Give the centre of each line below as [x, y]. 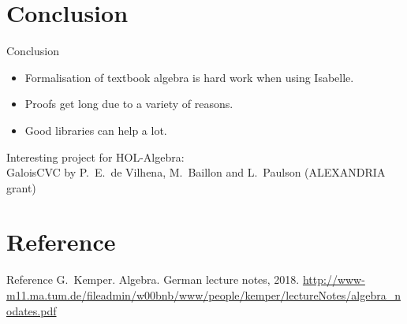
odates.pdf [32, 310]
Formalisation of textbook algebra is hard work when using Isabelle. [189, 77]
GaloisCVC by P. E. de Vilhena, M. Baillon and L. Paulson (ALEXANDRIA [196, 172]
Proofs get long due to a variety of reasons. [129, 104]
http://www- [334, 279]
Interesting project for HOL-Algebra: [95, 156]
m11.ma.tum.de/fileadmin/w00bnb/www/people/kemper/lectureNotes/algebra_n [203, 295]
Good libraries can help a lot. [96, 130]
